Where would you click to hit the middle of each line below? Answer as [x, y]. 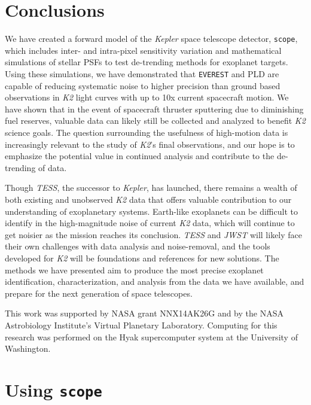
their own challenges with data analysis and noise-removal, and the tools [138, 246]
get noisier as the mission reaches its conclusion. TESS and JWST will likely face [154, 234]
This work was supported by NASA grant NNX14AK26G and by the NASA [144, 313]
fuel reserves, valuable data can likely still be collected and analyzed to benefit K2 [155, 121]
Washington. [28, 348]
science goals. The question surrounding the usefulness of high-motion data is [147, 132]
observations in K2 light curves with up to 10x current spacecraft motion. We [147, 97]
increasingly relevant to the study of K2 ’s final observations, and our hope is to [150, 144]
